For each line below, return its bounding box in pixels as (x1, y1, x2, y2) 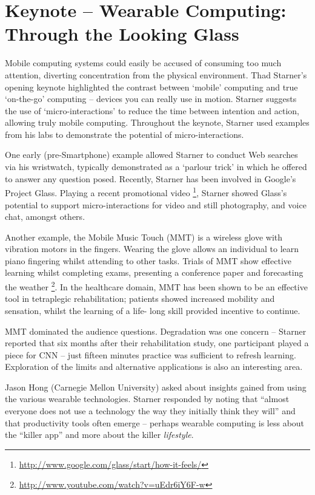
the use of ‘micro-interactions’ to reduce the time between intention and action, (5, 104, 299, 117)
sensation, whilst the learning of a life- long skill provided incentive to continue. (5, 304, 300, 316)
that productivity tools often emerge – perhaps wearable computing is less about (5, 416, 305, 429)
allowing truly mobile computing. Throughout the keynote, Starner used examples (5, 116, 310, 129)
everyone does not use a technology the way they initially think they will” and (5, 405, 296, 417)
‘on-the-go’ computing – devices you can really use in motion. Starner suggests (5, 92, 297, 105)
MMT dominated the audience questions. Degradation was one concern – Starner (5, 324, 307, 337)
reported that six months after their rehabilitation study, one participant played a (5, 336, 309, 349)
